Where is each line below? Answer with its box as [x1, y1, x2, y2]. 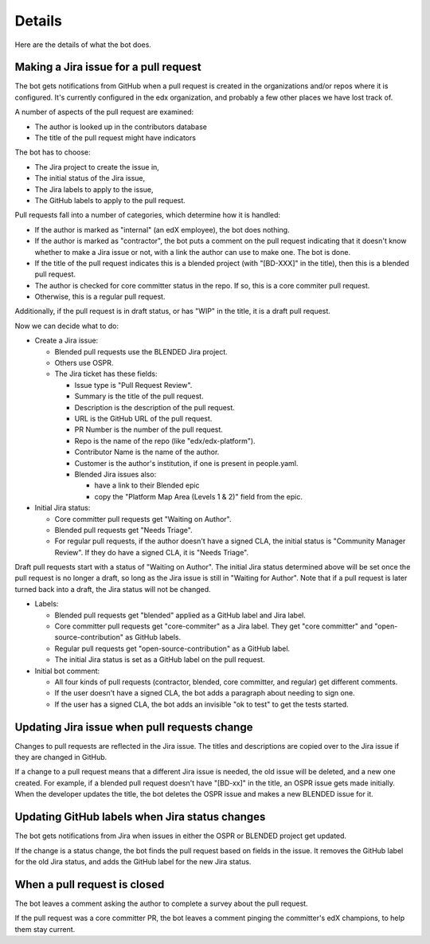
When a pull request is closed [14, 877, 165, 891]
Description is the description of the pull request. [74, 402, 235, 412]
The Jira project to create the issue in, [34, 162, 159, 171]
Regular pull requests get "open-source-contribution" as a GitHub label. [54, 644, 291, 653]
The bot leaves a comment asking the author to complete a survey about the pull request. [14, 899, 308, 908]
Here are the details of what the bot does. [14, 40, 151, 49]
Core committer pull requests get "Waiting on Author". [54, 514, 232, 523]
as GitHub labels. [124, 633, 182, 642]
